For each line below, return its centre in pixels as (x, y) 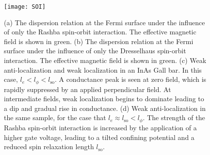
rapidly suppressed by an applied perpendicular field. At (88, 89)
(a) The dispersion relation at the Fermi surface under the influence (105, 22)
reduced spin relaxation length (49, 147)
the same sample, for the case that (55, 117)
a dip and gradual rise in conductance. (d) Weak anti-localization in (105, 108)
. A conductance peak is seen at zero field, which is (130, 79)
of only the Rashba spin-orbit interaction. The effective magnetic (100, 32)
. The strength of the (174, 117)
